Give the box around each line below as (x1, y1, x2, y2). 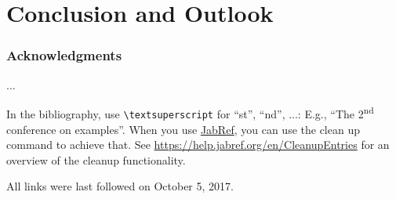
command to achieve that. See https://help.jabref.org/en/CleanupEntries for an (6, 136, 390, 153)
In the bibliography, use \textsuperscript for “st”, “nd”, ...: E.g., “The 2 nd (6, 103, 374, 121)
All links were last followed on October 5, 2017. (6, 178, 234, 194)
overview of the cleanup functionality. (6, 151, 186, 168)
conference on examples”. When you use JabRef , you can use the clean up (6, 121, 360, 137)
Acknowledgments (6, 45, 122, 65)
